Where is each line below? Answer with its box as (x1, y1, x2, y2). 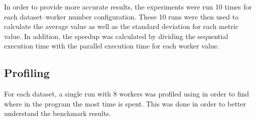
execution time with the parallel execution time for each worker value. (4, 40, 219, 51)
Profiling (4, 65, 50, 80)
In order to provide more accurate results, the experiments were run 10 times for (4, 1, 252, 11)
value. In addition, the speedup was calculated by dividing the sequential (4, 30, 228, 41)
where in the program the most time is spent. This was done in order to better (4, 98, 246, 108)
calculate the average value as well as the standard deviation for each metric (4, 21, 238, 31)
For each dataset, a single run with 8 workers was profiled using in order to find (4, 88, 249, 99)
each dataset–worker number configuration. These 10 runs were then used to (4, 11, 239, 21)
